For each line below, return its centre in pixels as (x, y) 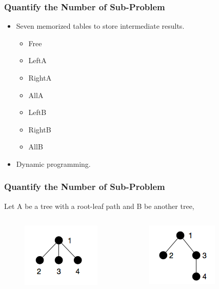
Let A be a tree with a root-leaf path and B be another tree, (99, 206)
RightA (40, 78)
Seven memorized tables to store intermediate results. (100, 26)
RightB (40, 129)
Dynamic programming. (53, 163)
